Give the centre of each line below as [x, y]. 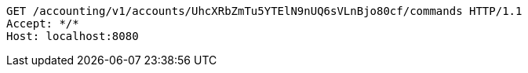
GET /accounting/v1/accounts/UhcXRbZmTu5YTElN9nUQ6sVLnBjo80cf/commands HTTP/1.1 [264, 11]
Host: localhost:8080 [73, 36]
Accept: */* [43, 24]
